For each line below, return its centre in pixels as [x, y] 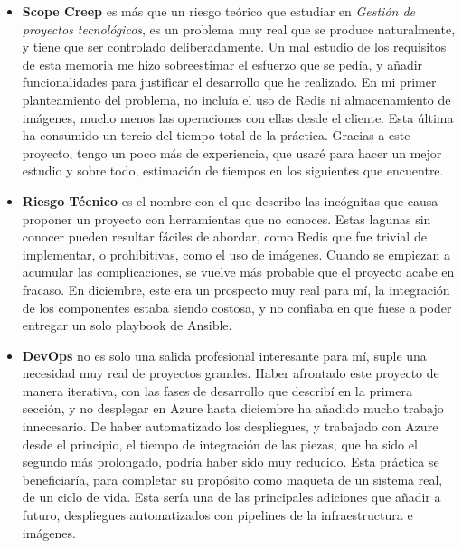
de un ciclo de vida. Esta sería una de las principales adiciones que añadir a [231, 497]
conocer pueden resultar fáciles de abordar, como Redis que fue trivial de [224, 236]
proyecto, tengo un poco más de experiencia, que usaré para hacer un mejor [232, 152]
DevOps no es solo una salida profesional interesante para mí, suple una [224, 355]
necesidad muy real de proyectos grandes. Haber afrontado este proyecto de [231, 373]
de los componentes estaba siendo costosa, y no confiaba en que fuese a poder [237, 307]
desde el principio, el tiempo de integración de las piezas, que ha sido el [220, 444]
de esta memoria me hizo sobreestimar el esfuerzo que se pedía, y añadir [222, 64]
